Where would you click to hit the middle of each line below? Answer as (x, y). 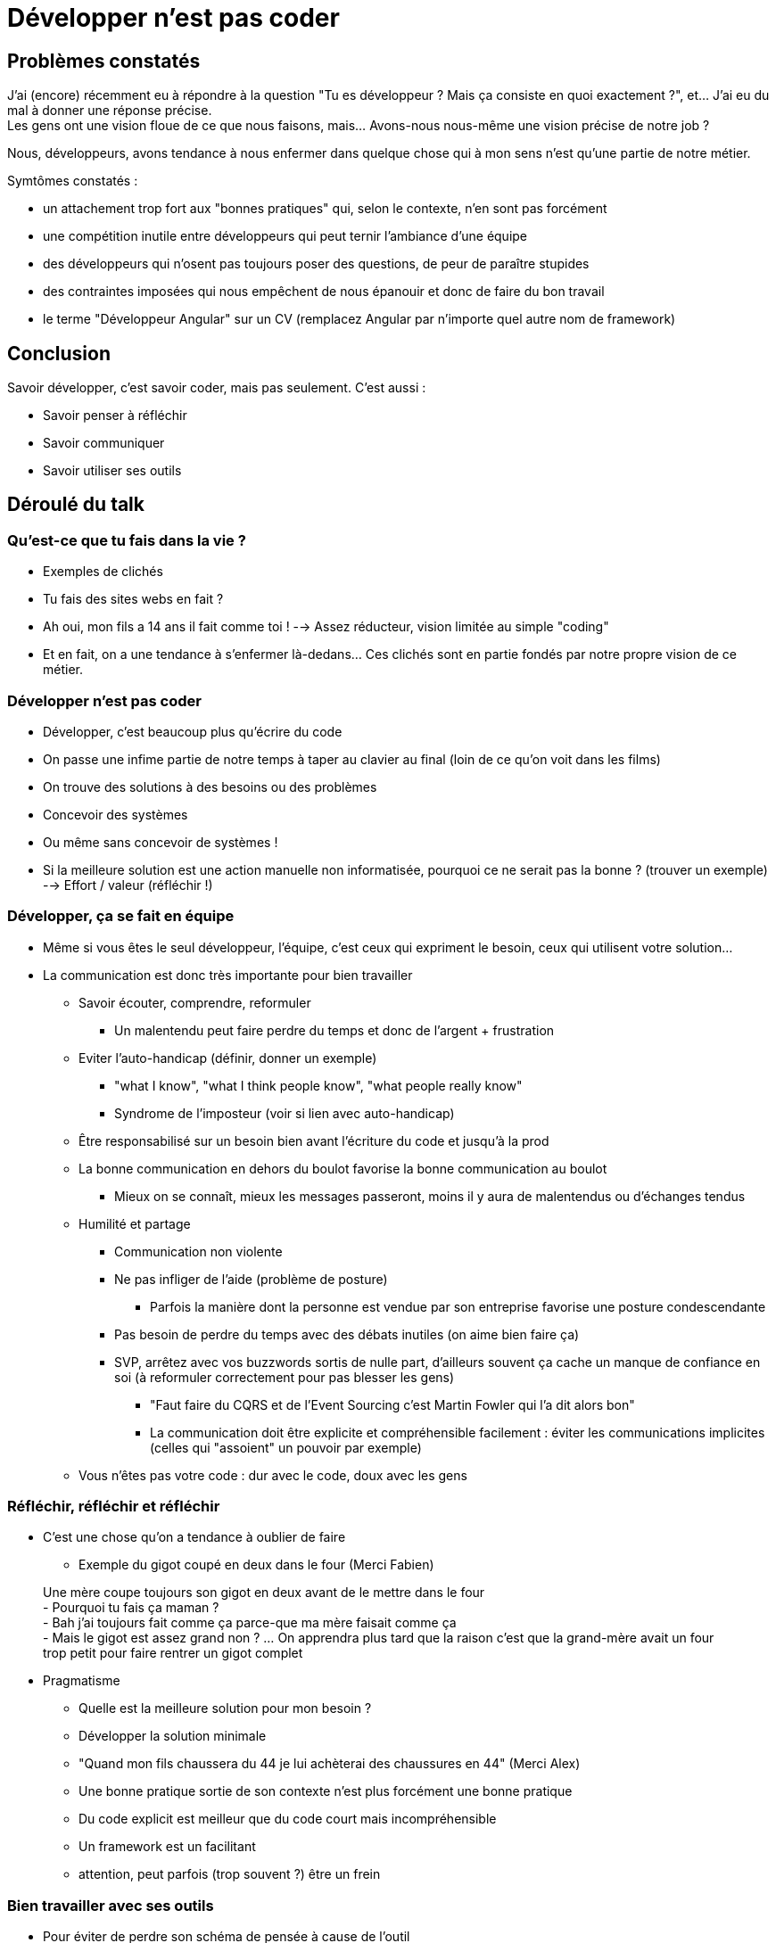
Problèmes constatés (104, 61)
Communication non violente (198, 1251)
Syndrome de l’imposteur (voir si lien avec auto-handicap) (285, 1113)
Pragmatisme (82, 1681)
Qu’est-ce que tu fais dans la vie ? (127, 540)
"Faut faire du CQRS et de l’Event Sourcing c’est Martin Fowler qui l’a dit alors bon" (392, 1404)
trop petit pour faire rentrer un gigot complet (173, 1653)
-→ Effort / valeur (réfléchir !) (128, 885)
